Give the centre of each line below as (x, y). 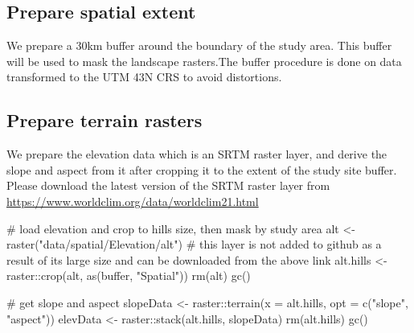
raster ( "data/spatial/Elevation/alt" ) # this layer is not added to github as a (194, 244)
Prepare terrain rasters (105, 120)
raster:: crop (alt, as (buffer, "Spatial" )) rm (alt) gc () (129, 275)
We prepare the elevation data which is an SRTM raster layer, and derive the (197, 154)
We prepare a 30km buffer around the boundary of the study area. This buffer (199, 45)
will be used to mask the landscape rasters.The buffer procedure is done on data (204, 61)
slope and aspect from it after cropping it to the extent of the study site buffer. (202, 169)
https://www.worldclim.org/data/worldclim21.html (133, 201)
